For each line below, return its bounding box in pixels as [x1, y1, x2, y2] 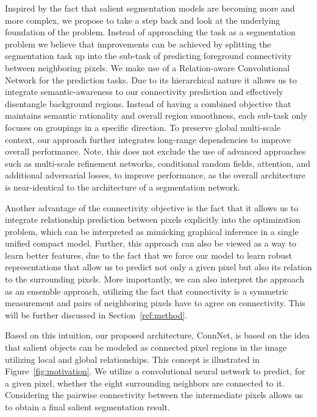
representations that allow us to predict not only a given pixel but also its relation [5, 261, 312, 273]
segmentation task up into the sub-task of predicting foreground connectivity [5, 49, 292, 62]
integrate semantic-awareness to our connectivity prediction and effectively [5, 85, 283, 98]
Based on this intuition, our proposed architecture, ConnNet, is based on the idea [5, 329, 310, 342]
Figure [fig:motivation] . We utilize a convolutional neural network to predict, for [5, 365, 305, 377]
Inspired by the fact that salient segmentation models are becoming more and [5, 2, 295, 14]
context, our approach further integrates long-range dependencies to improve [5, 133, 291, 145]
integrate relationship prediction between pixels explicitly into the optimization [5, 213, 301, 226]
